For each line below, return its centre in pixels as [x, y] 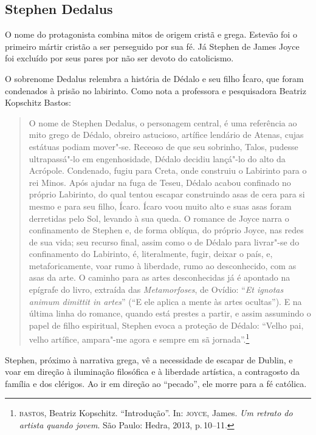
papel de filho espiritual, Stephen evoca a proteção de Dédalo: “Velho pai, [166, 325]
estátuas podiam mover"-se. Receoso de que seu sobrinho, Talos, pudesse [163, 146]
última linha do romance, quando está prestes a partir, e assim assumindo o [170, 313]
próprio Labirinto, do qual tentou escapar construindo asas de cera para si [167, 194]
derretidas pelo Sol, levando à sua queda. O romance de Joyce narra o [159, 218]
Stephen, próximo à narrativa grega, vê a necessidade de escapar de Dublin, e [149, 359]
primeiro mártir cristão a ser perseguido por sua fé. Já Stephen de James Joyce [152, 46]
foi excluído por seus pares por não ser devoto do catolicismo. [119, 58]
